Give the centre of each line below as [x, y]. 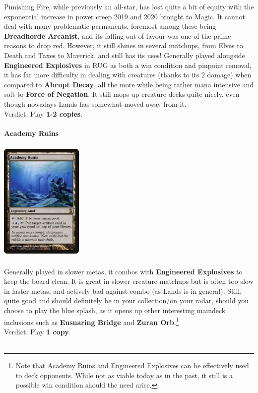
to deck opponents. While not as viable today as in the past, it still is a [124, 375]
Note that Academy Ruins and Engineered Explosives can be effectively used [132, 365]
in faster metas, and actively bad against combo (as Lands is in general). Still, [123, 291]
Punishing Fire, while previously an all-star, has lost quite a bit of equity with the [129, 6]
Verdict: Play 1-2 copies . [43, 113]
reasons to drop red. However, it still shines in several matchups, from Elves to [124, 45]
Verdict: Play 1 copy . [37, 331]
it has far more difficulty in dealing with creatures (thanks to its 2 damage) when [128, 75]
